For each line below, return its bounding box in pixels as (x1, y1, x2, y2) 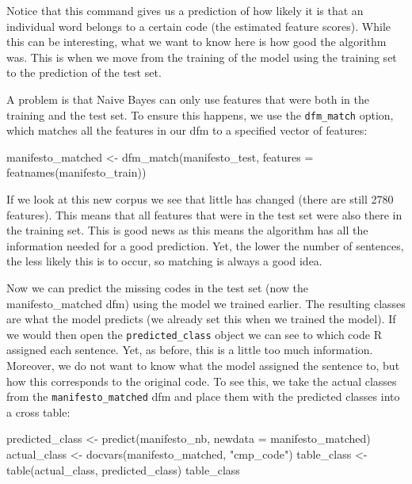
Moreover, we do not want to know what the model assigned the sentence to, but (6, 357, 400, 373)
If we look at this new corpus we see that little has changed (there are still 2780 (6, 191, 394, 207)
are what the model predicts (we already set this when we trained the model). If (6, 311, 396, 327)
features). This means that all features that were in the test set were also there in (6, 206, 402, 223)
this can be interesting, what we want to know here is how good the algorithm (6, 33, 387, 50)
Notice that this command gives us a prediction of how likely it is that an (6, 2, 364, 18)
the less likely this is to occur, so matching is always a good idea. (6, 253, 322, 269)
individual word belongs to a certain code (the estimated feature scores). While (6, 17, 391, 34)
